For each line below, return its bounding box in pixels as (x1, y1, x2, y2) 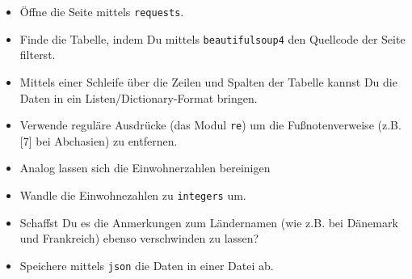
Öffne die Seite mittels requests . (19, 3, 184, 19)
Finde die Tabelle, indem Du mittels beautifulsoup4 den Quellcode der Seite (19, 30, 406, 47)
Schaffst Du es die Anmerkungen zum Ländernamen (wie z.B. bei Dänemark (19, 213, 398, 230)
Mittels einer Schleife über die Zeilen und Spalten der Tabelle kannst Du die (19, 73, 397, 90)
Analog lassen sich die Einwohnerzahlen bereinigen (19, 159, 271, 176)
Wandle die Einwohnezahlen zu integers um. (19, 186, 246, 203)
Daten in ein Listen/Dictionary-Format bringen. (19, 89, 258, 106)
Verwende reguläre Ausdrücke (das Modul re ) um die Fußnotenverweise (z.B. (19, 116, 401, 133)
